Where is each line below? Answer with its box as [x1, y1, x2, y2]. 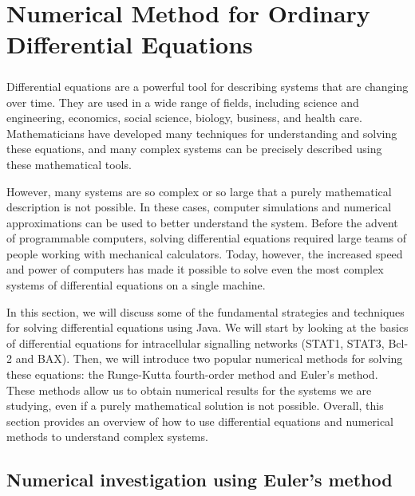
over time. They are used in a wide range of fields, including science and [6, 93, 359, 110]
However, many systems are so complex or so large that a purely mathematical [6, 183, 392, 199]
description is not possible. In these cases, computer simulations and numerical [6, 199, 392, 215]
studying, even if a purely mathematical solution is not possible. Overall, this [6, 397, 384, 414]
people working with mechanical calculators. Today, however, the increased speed [6, 245, 403, 262]
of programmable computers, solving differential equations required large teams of [6, 230, 407, 246]
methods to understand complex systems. [6, 428, 208, 445]
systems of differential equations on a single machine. [6, 277, 266, 293]
